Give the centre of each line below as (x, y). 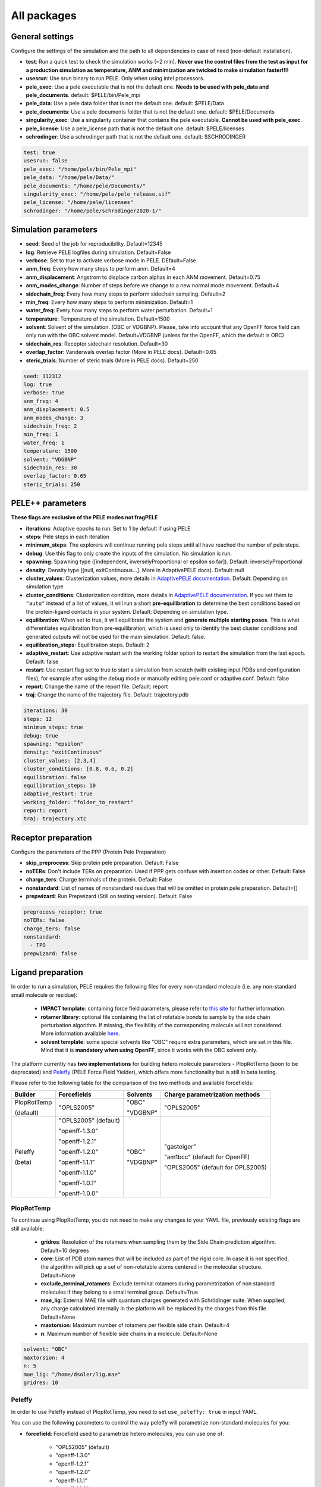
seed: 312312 (43, 376)
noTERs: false (44, 920)
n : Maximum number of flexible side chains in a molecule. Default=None (129, 1334)
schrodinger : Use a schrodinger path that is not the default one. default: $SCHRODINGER (136, 136)
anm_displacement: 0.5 (56, 410)
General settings (43, 37)
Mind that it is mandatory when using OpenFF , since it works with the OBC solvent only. (149, 1050)
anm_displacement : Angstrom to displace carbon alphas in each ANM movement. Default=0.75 (143, 277)
